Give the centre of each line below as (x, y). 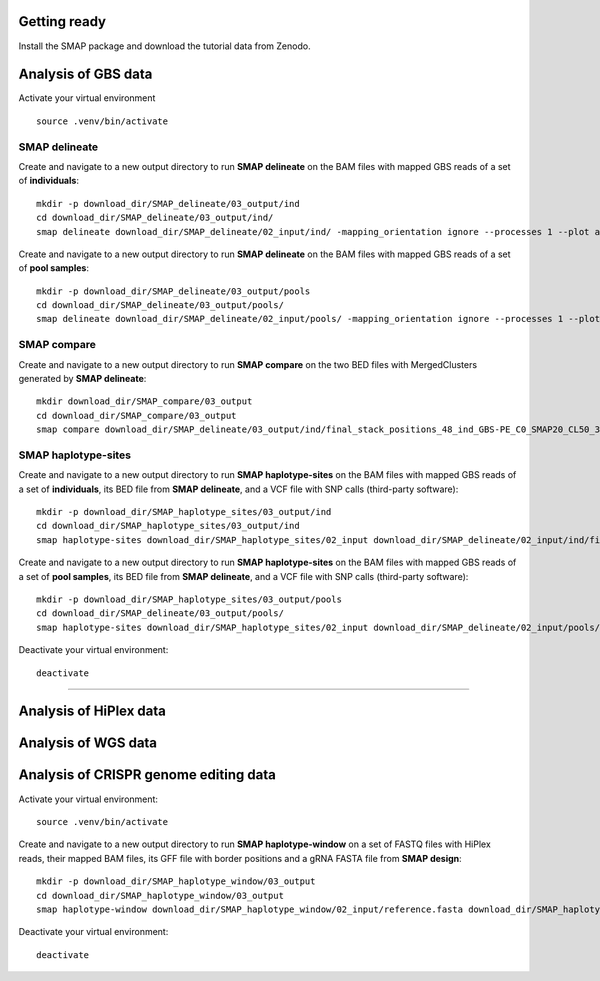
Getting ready (62, 21)
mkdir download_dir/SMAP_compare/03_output (144, 401)
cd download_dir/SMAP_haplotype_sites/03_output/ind (168, 526)
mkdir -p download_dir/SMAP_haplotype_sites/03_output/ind (184, 512)
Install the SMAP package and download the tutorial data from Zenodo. (164, 46)
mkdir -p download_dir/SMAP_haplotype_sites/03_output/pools (189, 599)
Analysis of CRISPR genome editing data (147, 775)
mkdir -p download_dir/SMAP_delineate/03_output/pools (173, 291)
